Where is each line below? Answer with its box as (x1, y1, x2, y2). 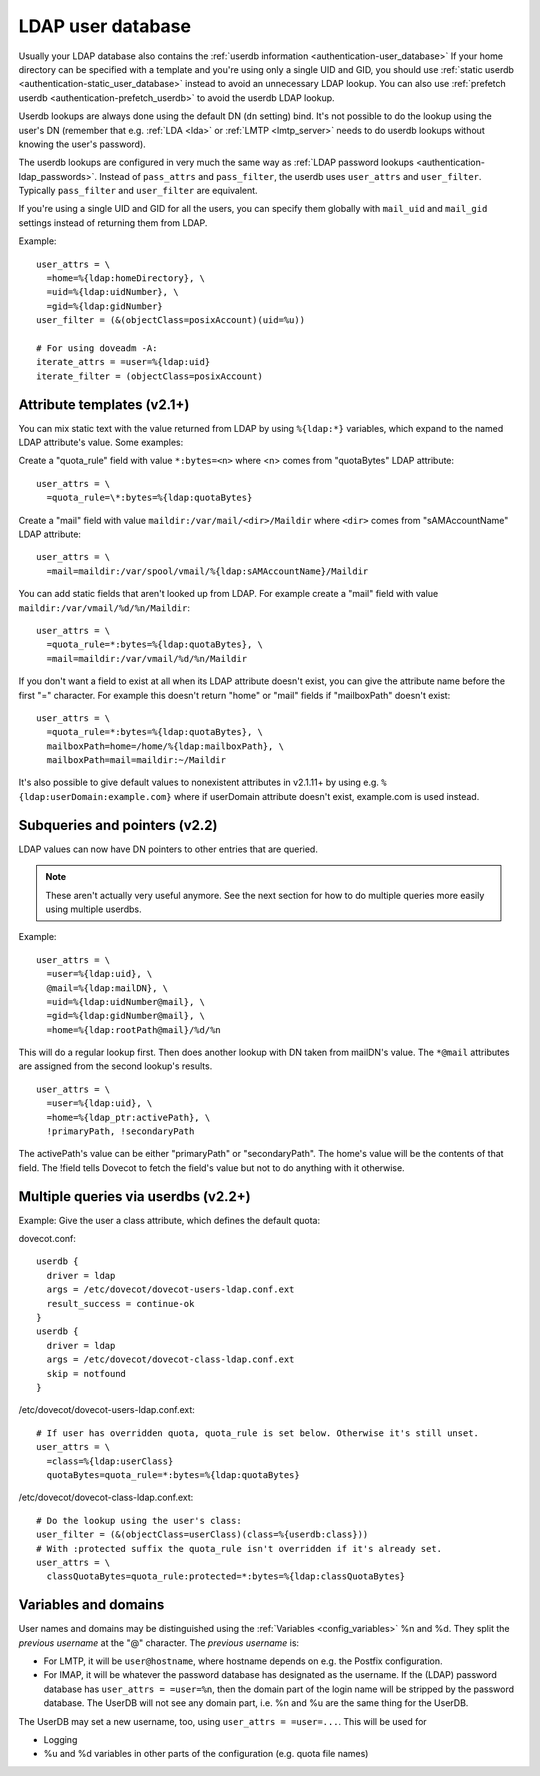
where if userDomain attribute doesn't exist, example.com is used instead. (173, 790, 480, 802)
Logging (43, 1733, 78, 1745)
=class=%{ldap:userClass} (46, 1455, 174, 1467)
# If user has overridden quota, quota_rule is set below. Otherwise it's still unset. (36, 1427, 480, 1439)
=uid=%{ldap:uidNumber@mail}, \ (46, 996, 205, 1007)
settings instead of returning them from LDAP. (18, 216, 208, 229)
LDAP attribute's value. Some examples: (18, 436, 184, 449)
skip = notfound (46, 1368, 127, 1379)
